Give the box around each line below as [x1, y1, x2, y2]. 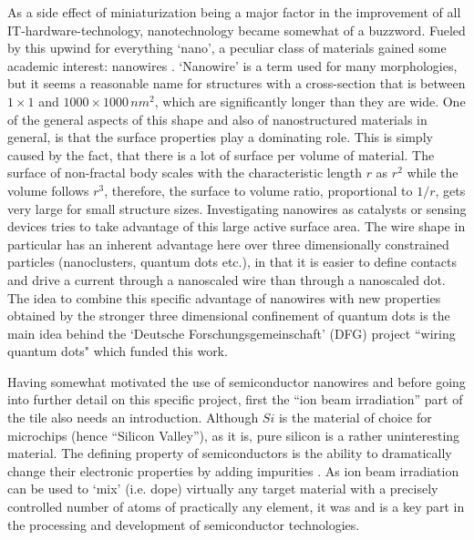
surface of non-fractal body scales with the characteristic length [7, 163, 362, 182]
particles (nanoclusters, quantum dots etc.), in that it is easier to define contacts [7, 252, 457, 271]
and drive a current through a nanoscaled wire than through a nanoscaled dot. [7, 270, 446, 289]
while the [407, 163, 459, 182]
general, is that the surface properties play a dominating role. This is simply [7, 127, 433, 147]
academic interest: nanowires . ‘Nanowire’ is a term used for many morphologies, [7, 56, 458, 75]
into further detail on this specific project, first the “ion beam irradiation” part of [7, 390, 463, 409]
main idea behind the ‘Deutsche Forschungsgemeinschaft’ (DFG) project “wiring [7, 323, 456, 342]
